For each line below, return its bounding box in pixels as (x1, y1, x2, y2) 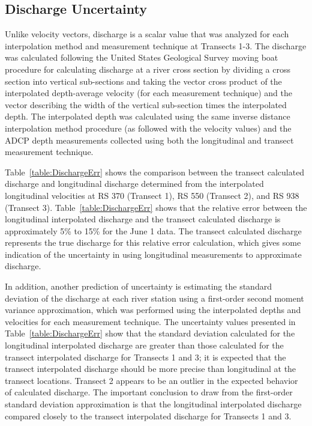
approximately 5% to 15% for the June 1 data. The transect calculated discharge (5, 224, 302, 237)
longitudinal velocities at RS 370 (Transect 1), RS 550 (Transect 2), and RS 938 (5, 189, 299, 201)
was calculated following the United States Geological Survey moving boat (5, 51, 278, 64)
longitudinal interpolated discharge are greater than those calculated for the (5, 339, 284, 351)
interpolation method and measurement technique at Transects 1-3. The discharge (5, 39, 307, 52)
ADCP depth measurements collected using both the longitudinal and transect (5, 133, 294, 146)
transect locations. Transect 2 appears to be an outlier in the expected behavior (5, 374, 298, 386)
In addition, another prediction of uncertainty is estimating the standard (5, 280, 272, 293)
